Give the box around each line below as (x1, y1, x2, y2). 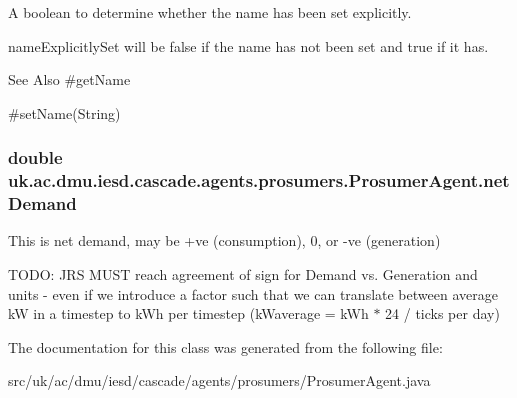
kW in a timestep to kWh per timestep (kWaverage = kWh (8, 303, 369, 324)
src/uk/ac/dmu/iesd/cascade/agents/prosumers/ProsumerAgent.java (8, 370, 431, 391)
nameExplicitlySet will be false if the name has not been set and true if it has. (8, 35, 489, 56)
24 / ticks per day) (385, 303, 500, 324)
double (8, 145, 63, 170)
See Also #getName (8, 69, 131, 90)
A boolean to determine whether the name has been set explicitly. (8, 2, 412, 22)
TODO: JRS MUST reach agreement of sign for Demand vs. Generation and (8, 264, 478, 285)
